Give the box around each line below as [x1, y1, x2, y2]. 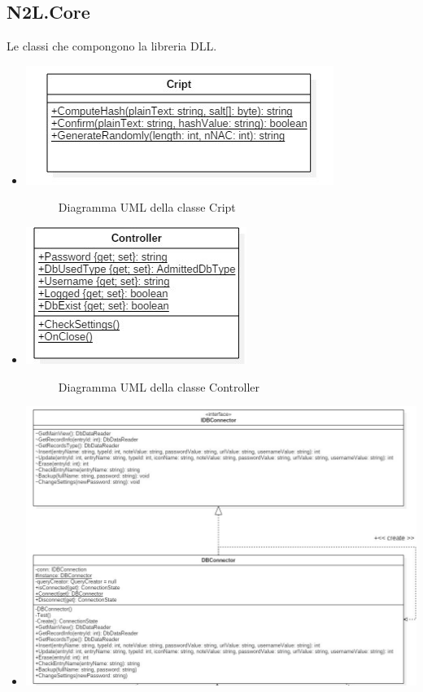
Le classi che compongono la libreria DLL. [7, 37, 217, 55]
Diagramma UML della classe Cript [58, 199, 236, 216]
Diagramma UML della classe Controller [58, 378, 259, 395]
